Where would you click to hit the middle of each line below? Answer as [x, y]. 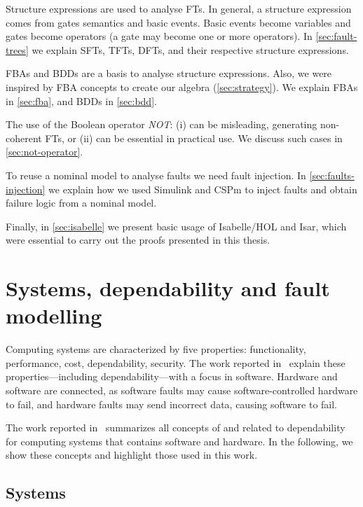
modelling [54, 315]
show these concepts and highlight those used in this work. [132, 455]
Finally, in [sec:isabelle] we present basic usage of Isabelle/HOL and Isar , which [176, 226]
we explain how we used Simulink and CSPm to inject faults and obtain [203, 189]
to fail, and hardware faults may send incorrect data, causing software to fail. [172, 404]
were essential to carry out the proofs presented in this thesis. [138, 240]
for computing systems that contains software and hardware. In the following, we [179, 441]
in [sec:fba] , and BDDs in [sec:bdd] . [81, 100]
